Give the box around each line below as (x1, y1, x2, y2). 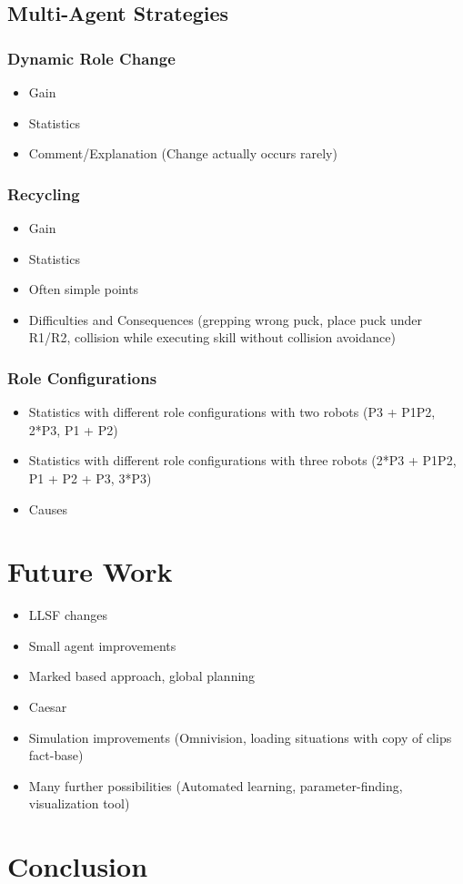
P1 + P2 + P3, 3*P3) (28, 468, 152, 487)
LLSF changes (28, 605, 108, 625)
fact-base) (28, 746, 84, 765)
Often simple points (28, 279, 139, 299)
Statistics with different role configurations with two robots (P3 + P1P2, (28, 402, 436, 422)
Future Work (7, 553, 173, 590)
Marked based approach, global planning (28, 666, 256, 686)
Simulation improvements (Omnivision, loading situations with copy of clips (28, 727, 452, 747)
